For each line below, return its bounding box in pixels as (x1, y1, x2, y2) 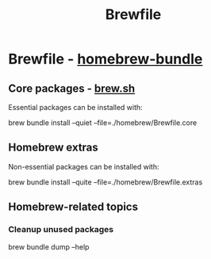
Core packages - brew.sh (8, 82, 136, 95)
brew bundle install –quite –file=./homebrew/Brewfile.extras (8, 177, 203, 187)
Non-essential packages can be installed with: (8, 162, 160, 171)
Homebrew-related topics (8, 200, 139, 214)
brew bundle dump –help (8, 242, 90, 251)
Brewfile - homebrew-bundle (8, 50, 203, 68)
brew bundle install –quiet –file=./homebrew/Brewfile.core (8, 118, 198, 128)
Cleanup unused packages (8, 224, 113, 235)
